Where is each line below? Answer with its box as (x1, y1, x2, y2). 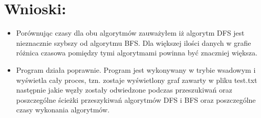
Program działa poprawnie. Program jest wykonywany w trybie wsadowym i (16, 64, 256, 75)
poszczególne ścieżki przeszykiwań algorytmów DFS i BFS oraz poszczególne (16, 94, 256, 105)
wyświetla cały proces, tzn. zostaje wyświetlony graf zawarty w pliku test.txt (16, 74, 257, 85)
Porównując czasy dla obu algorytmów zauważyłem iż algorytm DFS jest (16, 27, 245, 38)
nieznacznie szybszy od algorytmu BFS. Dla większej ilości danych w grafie (16, 37, 251, 48)
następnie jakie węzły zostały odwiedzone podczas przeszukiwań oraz (16, 84, 232, 95)
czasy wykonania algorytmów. (16, 104, 110, 115)
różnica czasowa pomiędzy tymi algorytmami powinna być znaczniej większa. (16, 47, 257, 58)
